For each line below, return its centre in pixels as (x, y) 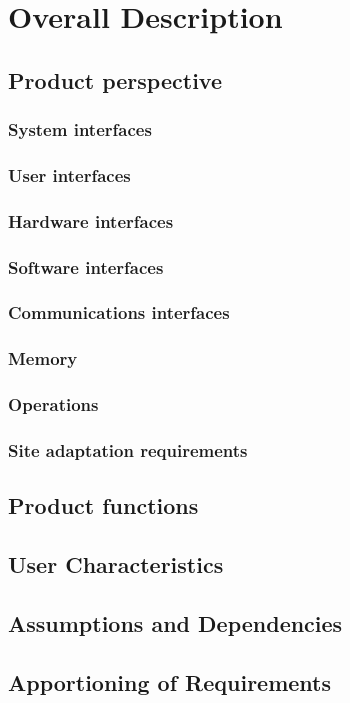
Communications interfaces (119, 312)
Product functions (103, 505)
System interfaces (80, 129)
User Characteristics (116, 564)
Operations (53, 404)
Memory (43, 358)
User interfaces (69, 174)
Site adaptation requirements (128, 449)
